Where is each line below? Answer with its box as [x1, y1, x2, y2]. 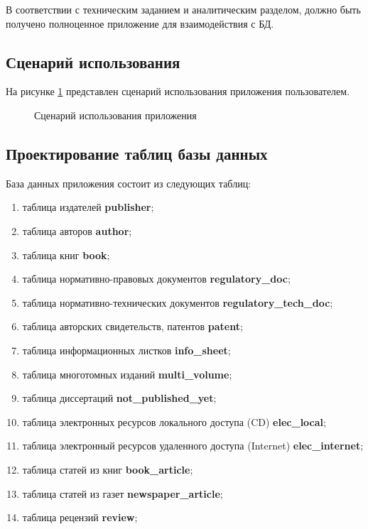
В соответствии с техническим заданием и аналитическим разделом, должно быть [6, 2, 361, 16]
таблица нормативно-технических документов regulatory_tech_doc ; [22, 295, 333, 310]
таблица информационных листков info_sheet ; [22, 342, 231, 357]
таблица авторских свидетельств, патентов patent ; [22, 319, 243, 334]
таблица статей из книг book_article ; [22, 462, 193, 476]
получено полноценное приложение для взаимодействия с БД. [6, 16, 274, 31]
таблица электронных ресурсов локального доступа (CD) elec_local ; [22, 414, 326, 429]
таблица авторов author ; [22, 223, 132, 238]
